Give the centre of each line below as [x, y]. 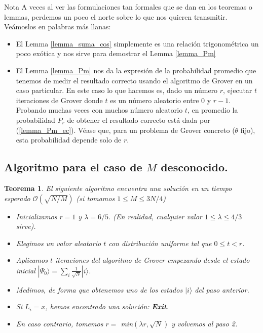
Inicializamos [36, 216]
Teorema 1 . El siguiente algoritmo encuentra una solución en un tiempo [118, 188]
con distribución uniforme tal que [160, 243]
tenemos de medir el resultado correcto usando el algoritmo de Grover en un [134, 80]
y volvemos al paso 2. [204, 324]
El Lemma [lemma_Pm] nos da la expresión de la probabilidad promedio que [136, 70]
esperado [17, 198]
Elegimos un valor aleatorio [59, 243]
